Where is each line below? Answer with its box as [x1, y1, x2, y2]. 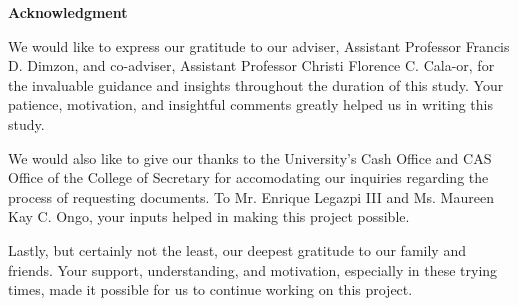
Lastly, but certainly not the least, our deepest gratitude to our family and [8, 239, 466, 260]
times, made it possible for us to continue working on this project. [8, 279, 413, 300]
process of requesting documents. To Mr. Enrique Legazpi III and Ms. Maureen [8, 186, 494, 207]
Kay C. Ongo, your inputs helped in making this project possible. [8, 206, 410, 227]
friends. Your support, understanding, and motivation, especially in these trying [8, 259, 498, 280]
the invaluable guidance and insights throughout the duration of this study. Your [8, 74, 504, 95]
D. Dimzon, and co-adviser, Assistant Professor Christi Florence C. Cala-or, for [8, 55, 495, 76]
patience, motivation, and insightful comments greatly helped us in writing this [8, 94, 493, 115]
